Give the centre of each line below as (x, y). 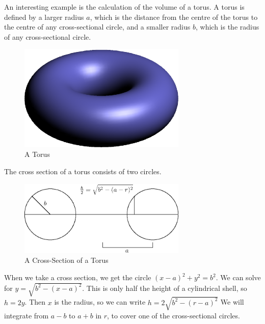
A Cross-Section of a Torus (67, 260)
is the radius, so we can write (100, 302)
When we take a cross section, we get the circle (78, 277)
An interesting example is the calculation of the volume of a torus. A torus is (124, 7)
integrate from (26, 315)
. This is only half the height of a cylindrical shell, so (165, 288)
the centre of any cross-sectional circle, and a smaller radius (97, 27)
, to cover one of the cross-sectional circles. (174, 315)
